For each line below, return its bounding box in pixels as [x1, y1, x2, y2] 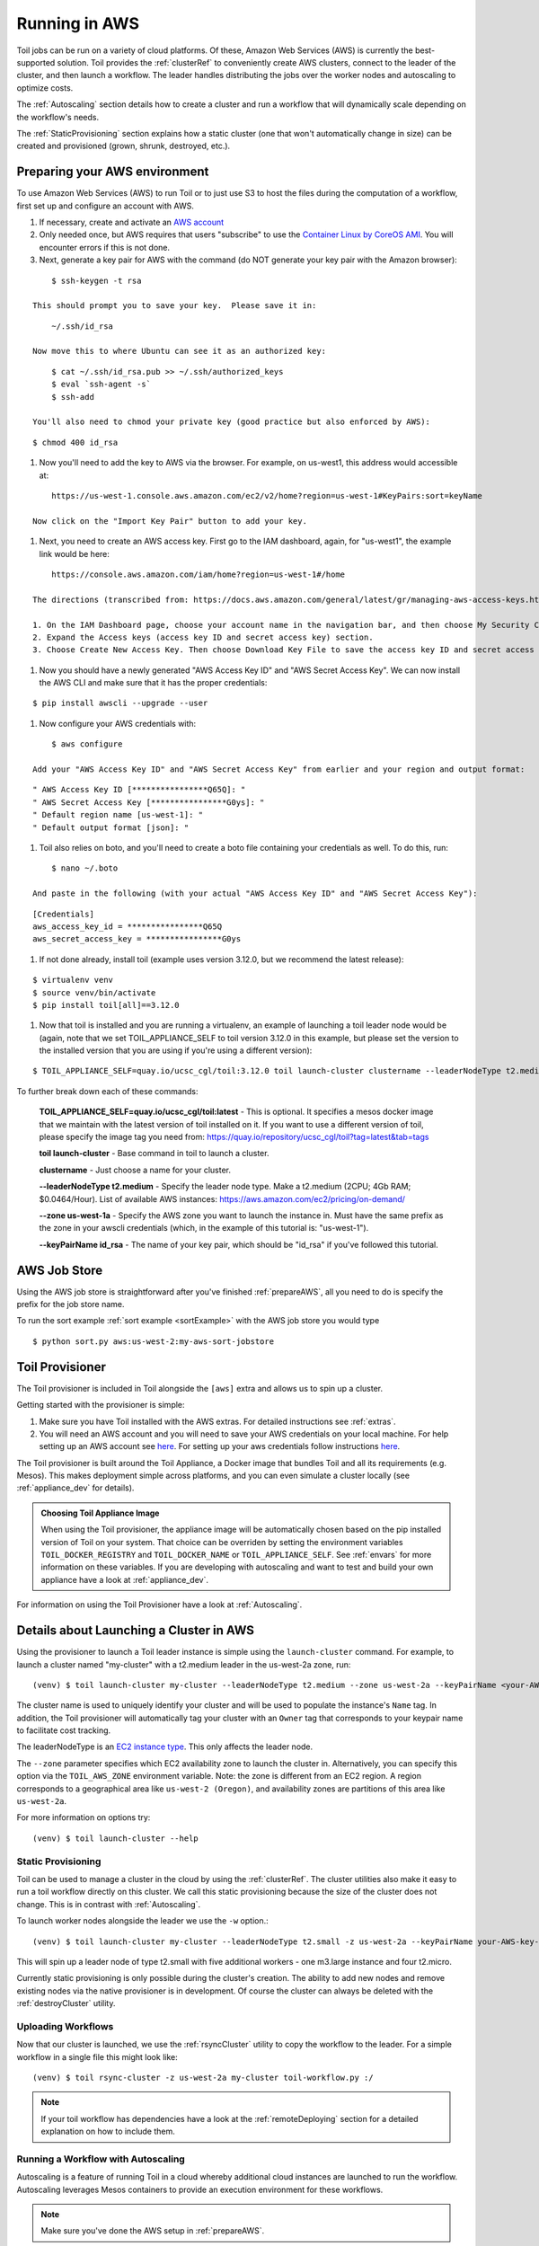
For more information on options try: [16, 1812, 151, 1823]
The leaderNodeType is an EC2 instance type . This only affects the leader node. [16, 1741, 314, 1752]
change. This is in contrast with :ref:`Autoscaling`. [16, 1898, 201, 1909]
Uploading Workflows [16, 2020, 114, 2032]
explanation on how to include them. [40, 2126, 175, 2137]
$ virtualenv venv [32, 975, 114, 986]
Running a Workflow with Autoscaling [16, 2153, 186, 2165]
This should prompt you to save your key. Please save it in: [32, 301, 317, 311]
